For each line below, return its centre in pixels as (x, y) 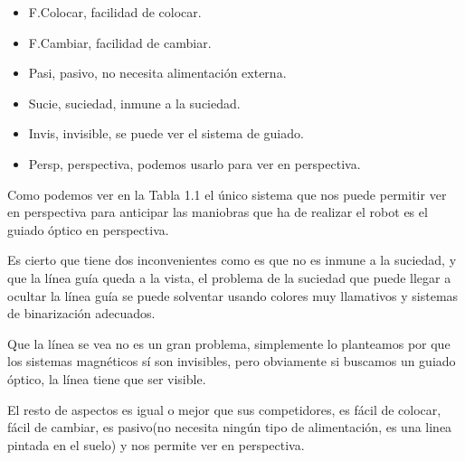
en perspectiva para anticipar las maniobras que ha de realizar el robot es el (218, 212)
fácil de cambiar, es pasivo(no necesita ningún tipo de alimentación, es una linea (230, 427)
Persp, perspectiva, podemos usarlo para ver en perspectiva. (195, 163)
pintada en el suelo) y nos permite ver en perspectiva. (156, 444)
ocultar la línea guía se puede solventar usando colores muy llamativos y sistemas (233, 295)
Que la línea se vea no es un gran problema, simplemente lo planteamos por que (229, 343)
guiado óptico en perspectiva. (88, 229)
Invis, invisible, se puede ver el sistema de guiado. (166, 133)
